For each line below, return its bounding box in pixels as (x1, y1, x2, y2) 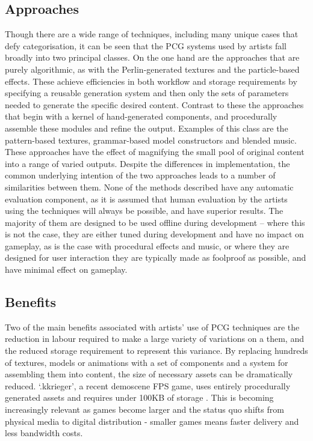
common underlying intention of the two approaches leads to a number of (5, 169, 276, 181)
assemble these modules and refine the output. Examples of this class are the (5, 121, 288, 134)
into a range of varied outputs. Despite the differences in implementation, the (5, 157, 290, 169)
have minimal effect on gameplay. (5, 263, 128, 276)
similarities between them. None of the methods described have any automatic (5, 180, 294, 193)
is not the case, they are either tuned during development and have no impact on (5, 228, 304, 240)
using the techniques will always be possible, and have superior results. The (5, 204, 284, 217)
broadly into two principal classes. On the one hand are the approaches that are (5, 51, 300, 64)
